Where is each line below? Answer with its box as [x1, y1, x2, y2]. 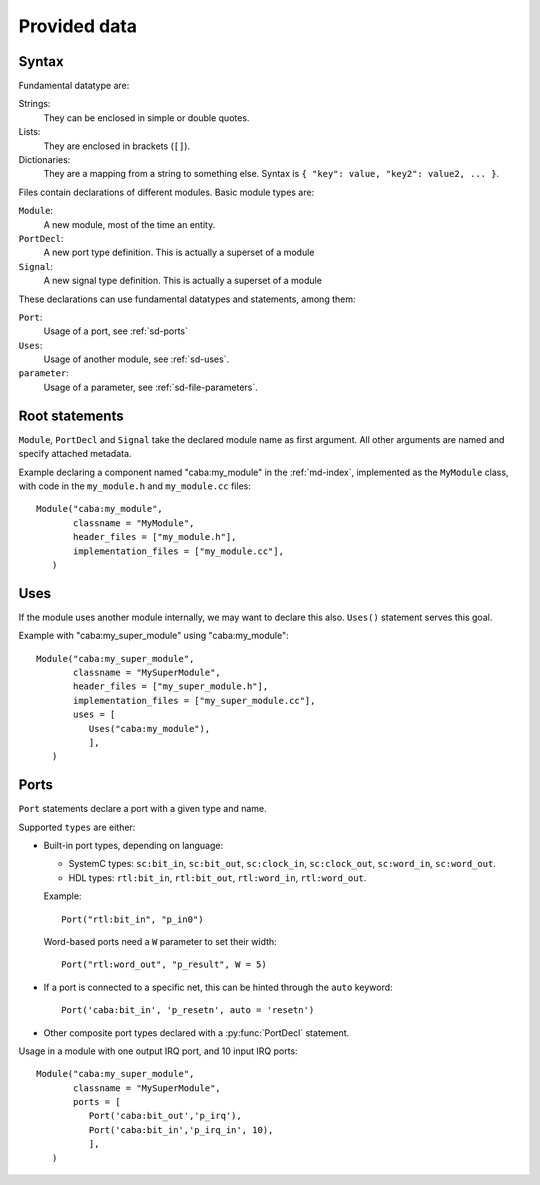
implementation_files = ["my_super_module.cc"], [73, 695, 316, 706]
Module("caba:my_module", [36, 503, 164, 515]
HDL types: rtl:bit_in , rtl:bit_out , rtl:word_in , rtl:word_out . [68, 871, 367, 884]
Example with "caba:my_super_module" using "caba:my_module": [18, 630, 289, 642]
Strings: [18, 98, 51, 110]
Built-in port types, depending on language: [43, 840, 224, 852]
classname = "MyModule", [73, 517, 195, 529]
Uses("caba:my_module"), [88, 723, 211, 734]
